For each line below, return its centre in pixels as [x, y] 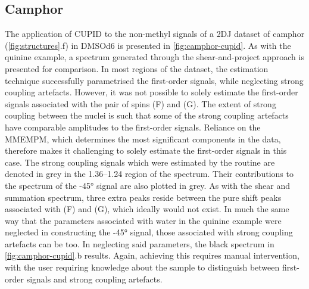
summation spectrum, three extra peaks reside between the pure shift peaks [143, 197]
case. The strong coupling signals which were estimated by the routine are [140, 162]
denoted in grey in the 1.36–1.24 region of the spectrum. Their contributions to [149, 174]
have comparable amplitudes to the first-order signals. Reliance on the [133, 127]
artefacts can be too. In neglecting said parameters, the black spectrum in [140, 243]
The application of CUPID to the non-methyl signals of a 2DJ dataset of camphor [155, 34]
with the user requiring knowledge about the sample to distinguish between [142, 267]
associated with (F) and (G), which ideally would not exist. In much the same [147, 209]
